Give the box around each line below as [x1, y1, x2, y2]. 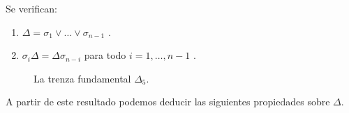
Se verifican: [6, 1, 57, 15]
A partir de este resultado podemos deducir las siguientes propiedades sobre [6, 94, 330, 109]
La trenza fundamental [34, 71, 131, 85]
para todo [84, 48, 126, 62]
